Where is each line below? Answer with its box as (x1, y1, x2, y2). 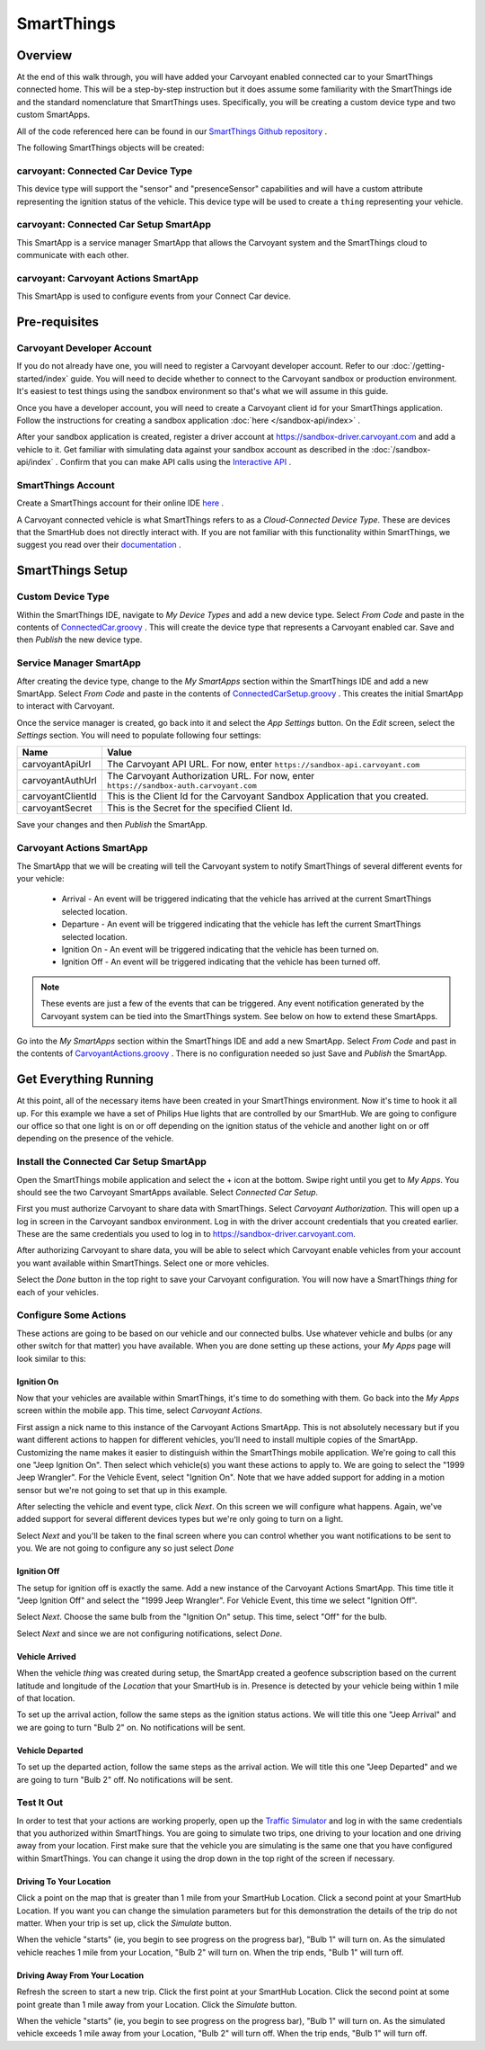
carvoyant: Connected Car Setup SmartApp (16, 219, 211, 231)
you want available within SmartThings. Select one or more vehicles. (16, 1258, 269, 1268)
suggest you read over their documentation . (16, 540, 181, 551)
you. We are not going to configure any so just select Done (16, 1543, 234, 1553)
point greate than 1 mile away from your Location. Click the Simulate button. (16, 1999, 297, 2010)
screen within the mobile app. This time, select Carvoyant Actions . (16, 1405, 263, 1416)
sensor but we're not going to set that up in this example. (16, 1484, 228, 1495)
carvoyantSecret (22, 801, 93, 814)
